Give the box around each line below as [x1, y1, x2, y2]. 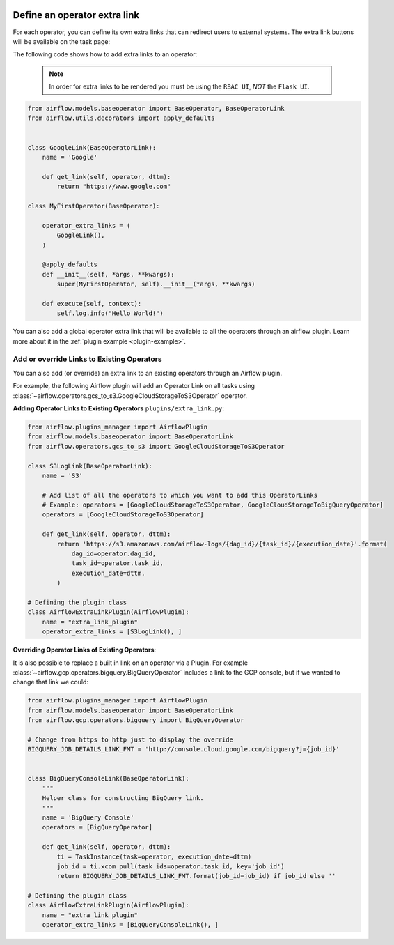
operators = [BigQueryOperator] [42, 823, 153, 831]
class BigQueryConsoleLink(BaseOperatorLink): [27, 774, 189, 783]
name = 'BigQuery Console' [42, 813, 135, 822]
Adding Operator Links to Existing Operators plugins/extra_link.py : [13, 404, 224, 413]
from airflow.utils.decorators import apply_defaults [27, 114, 215, 122]
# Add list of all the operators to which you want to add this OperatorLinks [42, 491, 318, 499]
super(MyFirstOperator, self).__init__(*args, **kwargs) [56, 280, 255, 289]
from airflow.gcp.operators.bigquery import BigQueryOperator [27, 716, 244, 724]
